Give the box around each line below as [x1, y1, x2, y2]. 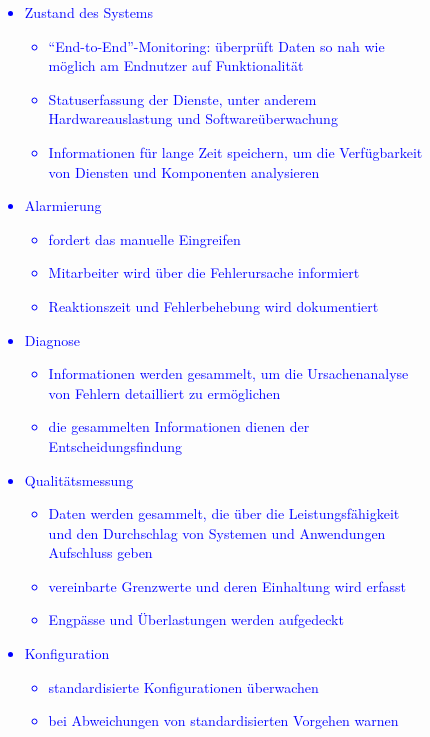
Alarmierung [24, 195, 102, 216]
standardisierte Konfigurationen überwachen [48, 676, 319, 697]
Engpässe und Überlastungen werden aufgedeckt [48, 609, 344, 630]
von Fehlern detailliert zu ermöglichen [48, 382, 281, 403]
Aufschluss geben [48, 542, 153, 563]
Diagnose [24, 329, 80, 350]
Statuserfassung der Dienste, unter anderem [48, 88, 317, 109]
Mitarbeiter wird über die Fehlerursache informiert [48, 262, 360, 283]
